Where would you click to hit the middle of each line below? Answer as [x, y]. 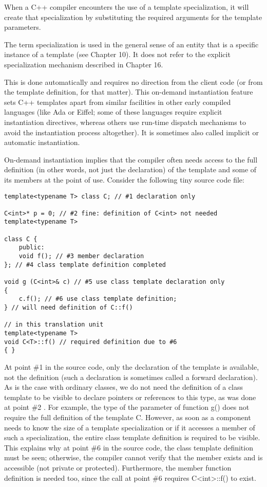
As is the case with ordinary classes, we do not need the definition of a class [123, 387]
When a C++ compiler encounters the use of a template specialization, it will [127, 7]
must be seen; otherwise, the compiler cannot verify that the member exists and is [133, 457]
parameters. [23, 27]
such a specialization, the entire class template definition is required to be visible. [132, 437]
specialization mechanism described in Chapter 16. [84, 64]
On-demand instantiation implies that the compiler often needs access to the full [131, 159]
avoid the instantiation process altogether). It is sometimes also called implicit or [132, 132]
